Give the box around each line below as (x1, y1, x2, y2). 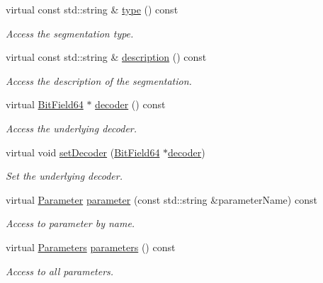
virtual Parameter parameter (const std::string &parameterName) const (6, 192, 317, 207)
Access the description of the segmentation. (6, 73, 192, 88)
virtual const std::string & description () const (6, 50, 207, 64)
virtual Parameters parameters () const (6, 239, 176, 254)
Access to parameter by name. (6, 216, 135, 231)
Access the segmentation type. (6, 25, 134, 40)
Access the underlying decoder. (6, 120, 137, 135)
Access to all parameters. (6, 263, 114, 278)
